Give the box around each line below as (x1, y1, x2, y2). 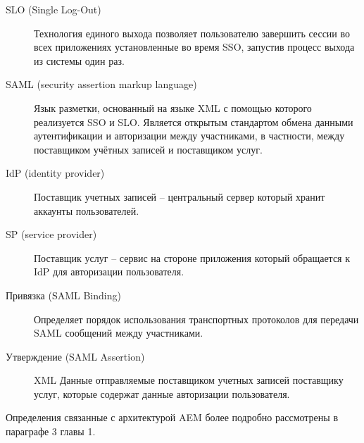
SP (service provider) (6, 227, 97, 242)
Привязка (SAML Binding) (6, 287, 121, 302)
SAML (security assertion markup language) (6, 77, 197, 92)
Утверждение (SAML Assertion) (6, 349, 145, 363)
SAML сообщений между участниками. (34, 325, 203, 340)
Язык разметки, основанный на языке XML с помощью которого (34, 100, 312, 115)
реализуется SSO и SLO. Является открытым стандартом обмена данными (34, 114, 353, 129)
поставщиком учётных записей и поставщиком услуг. (34, 142, 263, 156)
